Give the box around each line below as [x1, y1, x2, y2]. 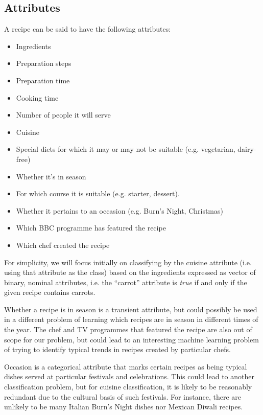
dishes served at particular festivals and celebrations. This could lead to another [4, 371, 254, 382]
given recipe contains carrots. [4, 287, 95, 297]
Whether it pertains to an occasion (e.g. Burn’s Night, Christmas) [16, 205, 223, 216]
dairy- [237, 144, 256, 154]
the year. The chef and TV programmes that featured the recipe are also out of [4, 324, 252, 335]
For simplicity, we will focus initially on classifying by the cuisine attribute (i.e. [4, 257, 252, 267]
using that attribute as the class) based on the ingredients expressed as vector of [4, 267, 256, 278]
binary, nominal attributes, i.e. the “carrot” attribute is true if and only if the [4, 276, 247, 287]
